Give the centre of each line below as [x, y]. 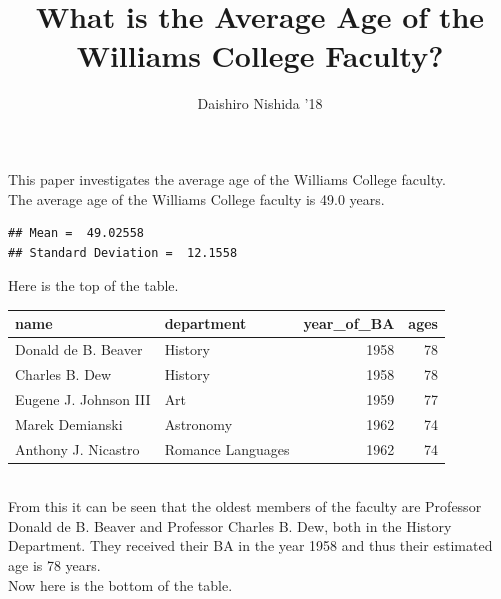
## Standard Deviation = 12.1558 [123, 252]
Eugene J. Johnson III [83, 398]
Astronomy [198, 423]
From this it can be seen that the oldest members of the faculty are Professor [245, 506]
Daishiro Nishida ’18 [260, 103]
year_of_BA [349, 323]
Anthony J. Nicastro [77, 448]
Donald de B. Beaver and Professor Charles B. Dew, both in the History [230, 525]
